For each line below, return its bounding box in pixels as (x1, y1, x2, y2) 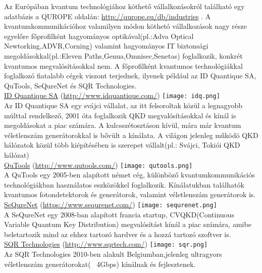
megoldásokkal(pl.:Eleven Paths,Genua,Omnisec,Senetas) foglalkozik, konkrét (4, 50, 243, 61)
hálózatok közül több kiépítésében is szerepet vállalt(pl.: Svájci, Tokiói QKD (4, 140, 240, 150)
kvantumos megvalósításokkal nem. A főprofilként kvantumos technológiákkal (4, 60, 243, 71)
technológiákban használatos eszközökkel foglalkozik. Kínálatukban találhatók (4, 179, 244, 190)
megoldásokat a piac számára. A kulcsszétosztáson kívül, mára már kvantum (4, 120, 241, 130)
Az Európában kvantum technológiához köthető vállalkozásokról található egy (4, 1, 245, 11)
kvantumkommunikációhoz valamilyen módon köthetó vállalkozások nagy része (4, 21, 247, 31)
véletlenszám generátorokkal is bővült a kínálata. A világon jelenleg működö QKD (4, 129, 258, 140)
